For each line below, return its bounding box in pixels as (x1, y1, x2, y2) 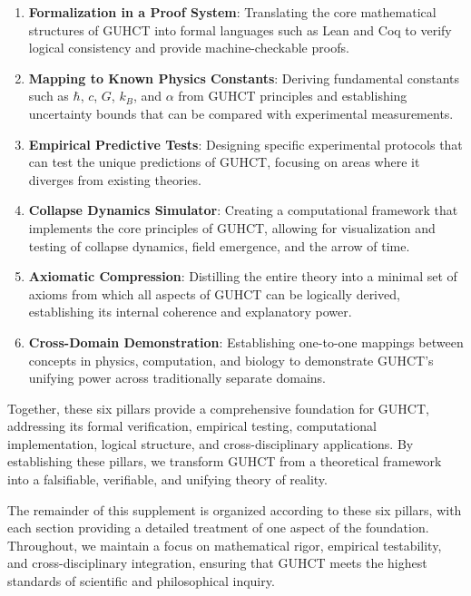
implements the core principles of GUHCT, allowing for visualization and (28, 218, 436, 237)
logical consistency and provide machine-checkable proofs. (28, 38, 349, 57)
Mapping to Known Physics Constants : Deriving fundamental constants (28, 68, 460, 87)
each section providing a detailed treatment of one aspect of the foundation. (7, 518, 429, 537)
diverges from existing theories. (28, 170, 201, 189)
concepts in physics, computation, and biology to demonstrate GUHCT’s (28, 350, 434, 369)
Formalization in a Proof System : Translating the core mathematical (28, 3, 437, 21)
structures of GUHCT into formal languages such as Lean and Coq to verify (28, 20, 452, 39)
